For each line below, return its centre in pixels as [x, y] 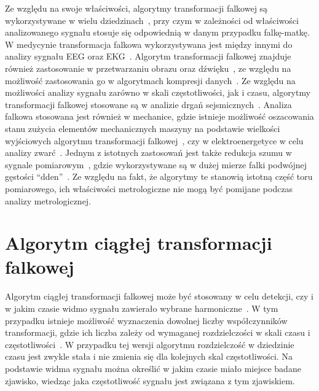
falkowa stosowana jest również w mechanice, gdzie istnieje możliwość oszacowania [159, 116]
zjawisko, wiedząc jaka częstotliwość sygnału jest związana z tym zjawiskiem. [150, 380]
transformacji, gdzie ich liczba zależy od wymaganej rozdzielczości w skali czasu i [158, 332]
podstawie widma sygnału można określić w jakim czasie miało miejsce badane [153, 368]
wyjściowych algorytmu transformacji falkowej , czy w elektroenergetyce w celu [154, 140]
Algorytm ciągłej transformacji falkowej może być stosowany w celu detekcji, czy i [159, 296]
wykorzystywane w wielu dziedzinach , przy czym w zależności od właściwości [152, 20]
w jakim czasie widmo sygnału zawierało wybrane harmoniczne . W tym [142, 308]
